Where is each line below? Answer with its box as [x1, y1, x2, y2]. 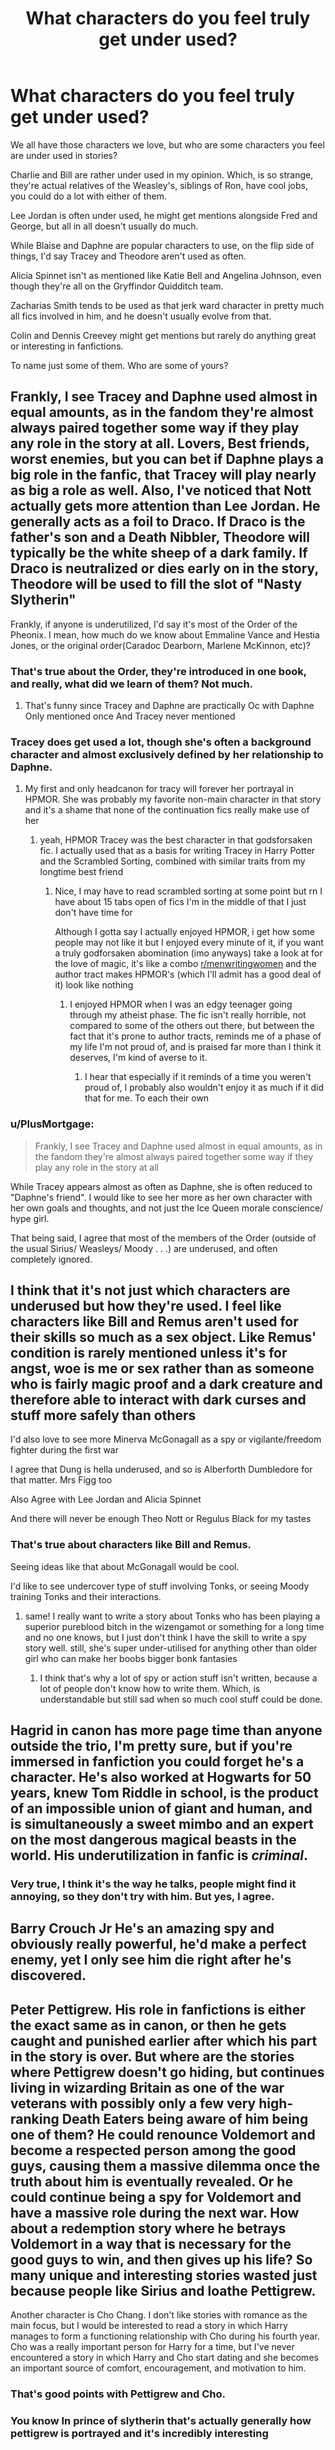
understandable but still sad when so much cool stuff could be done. [39, 1693, 323, 1705]
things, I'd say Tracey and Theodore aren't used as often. [10, 250, 247, 262]
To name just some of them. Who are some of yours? [10, 359, 229, 371]
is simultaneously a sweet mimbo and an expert [10, 1816, 314, 1833]
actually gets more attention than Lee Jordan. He [10, 498, 321, 515]
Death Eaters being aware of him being [61, 2110, 309, 2127]
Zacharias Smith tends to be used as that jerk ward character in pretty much [10, 299, 325, 311]
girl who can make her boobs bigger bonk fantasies [24, 1652, 238, 1664]
